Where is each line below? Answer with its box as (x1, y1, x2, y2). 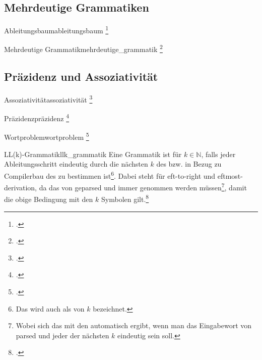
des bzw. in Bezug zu (156, 159, 222, 169)
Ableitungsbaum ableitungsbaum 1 (4, 24, 109, 35)
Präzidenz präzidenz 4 (4, 112, 70, 123)
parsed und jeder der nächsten (16, 330, 109, 340)
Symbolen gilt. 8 (101, 192, 149, 204)
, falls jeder (201, 148, 236, 159)
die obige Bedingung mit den (4, 194, 93, 204)
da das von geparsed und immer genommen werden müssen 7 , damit (39, 181, 247, 192)
